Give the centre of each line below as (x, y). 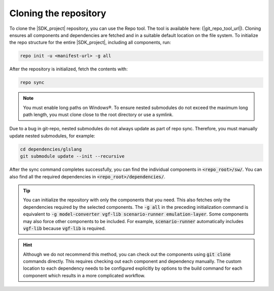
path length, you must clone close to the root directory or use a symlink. (98, 115)
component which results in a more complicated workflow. (84, 275)
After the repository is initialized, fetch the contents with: (68, 69)
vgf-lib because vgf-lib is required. (64, 228)
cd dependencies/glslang (51, 149)
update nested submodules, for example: (52, 136)
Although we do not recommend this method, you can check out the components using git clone (127, 254)
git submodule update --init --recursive (72, 156)
